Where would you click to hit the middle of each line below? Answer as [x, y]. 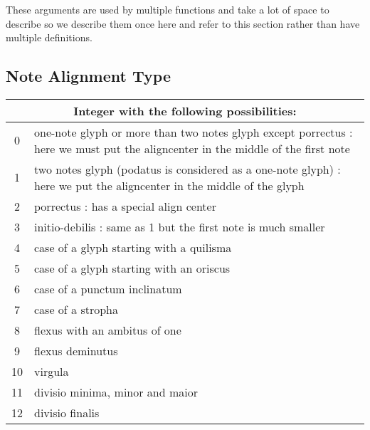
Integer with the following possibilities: [185, 110]
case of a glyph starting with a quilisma [133, 247]
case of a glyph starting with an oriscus [132, 268]
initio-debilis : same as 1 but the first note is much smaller [180, 226]
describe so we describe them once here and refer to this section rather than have [183, 23]
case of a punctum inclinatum [108, 288]
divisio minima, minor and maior [116, 392]
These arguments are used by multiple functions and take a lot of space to [168, 9]
